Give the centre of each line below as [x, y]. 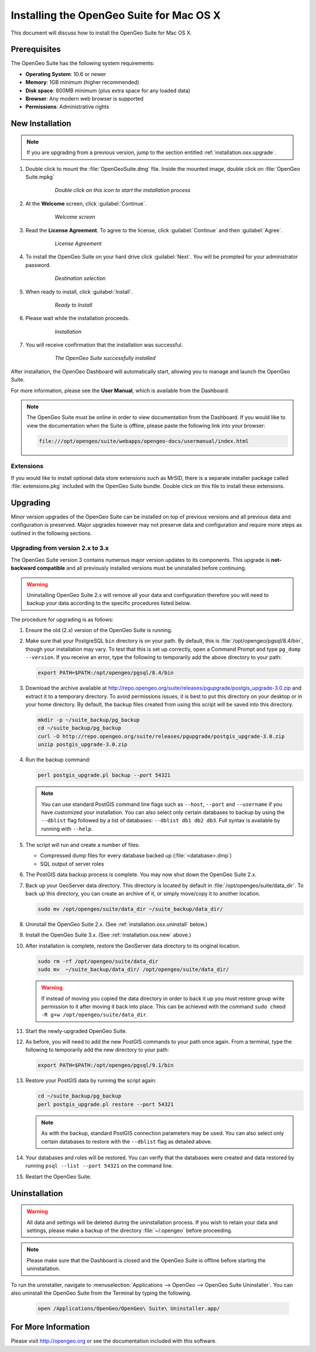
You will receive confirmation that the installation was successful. [104, 345]
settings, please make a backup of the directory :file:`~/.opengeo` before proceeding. [129, 1230]
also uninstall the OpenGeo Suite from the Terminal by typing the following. [101, 1293]
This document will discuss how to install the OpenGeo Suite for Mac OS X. [102, 33]
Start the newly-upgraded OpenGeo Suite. [76, 1031]
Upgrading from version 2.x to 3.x [60, 548]
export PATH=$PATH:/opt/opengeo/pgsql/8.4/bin [106, 673]
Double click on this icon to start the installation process [123, 190]
